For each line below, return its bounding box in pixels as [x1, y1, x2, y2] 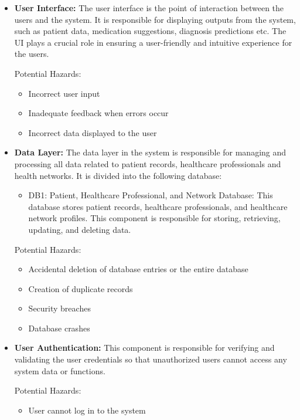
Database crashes [28, 321, 90, 334]
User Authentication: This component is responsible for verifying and [14, 341, 275, 354]
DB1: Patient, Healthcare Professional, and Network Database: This [28, 189, 273, 201]
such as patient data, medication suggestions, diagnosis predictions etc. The [14, 25, 287, 37]
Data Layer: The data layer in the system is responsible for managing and [14, 146, 287, 158]
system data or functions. [14, 364, 105, 377]
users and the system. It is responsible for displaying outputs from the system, [14, 13, 296, 25]
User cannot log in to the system [28, 404, 146, 416]
